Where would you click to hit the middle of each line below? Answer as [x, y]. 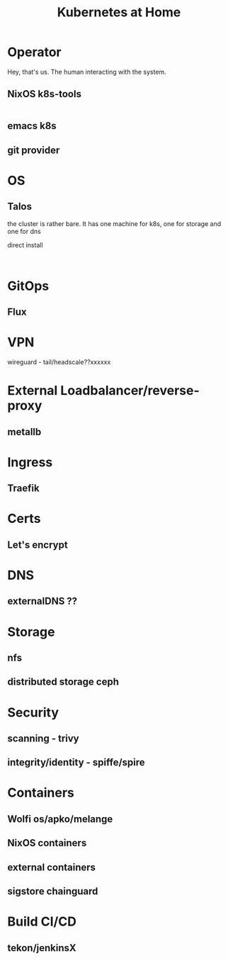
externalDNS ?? [42, 601]
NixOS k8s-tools [44, 94]
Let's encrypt [38, 545]
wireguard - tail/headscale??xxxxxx [59, 362]
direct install [25, 245]
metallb [24, 432]
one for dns [24, 231]
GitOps [28, 286]
